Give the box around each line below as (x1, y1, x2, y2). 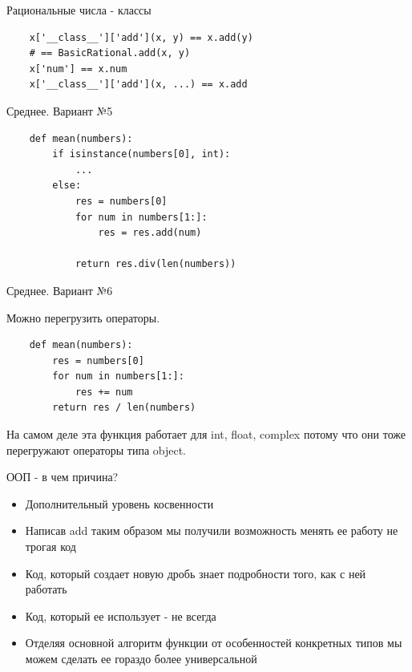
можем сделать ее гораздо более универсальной (25, 650, 257, 666)
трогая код (25, 538, 76, 555)
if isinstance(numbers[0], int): (52, 148, 231, 160)
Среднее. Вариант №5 (6, 102, 113, 119)
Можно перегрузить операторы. (6, 309, 160, 326)
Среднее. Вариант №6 (6, 281, 113, 298)
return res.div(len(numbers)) (75, 258, 236, 270)
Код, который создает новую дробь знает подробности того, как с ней (25, 565, 366, 581)
